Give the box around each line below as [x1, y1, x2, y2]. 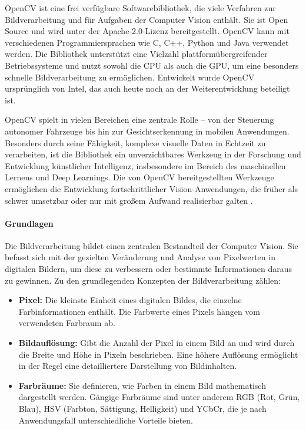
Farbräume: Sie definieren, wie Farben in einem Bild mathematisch [18, 379, 266, 391]
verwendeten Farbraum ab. [18, 317, 115, 329]
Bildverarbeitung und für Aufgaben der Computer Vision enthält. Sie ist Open [5, 13, 288, 25]
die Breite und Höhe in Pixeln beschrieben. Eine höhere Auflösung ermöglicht [18, 348, 298, 360]
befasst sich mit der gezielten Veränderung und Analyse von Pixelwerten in [5, 251, 275, 263]
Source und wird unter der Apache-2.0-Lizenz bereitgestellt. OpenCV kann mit [5, 25, 290, 37]
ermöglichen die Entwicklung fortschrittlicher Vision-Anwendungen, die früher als [5, 182, 298, 194]
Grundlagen [5, 217, 54, 229]
